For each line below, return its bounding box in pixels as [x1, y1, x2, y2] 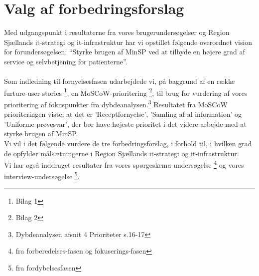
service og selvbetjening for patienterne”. [4, 56, 128, 66]
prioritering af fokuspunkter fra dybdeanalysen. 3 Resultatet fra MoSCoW [4, 97, 228, 109]
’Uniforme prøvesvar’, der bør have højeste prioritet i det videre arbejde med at [4, 118, 247, 129]
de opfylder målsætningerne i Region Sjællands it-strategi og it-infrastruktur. [4, 148, 239, 158]
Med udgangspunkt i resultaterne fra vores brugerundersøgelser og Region [4, 27, 230, 37]
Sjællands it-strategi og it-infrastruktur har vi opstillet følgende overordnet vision [4, 36, 253, 47]
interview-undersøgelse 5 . [4, 170, 80, 182]
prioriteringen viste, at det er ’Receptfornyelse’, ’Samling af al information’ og [4, 109, 242, 119]
